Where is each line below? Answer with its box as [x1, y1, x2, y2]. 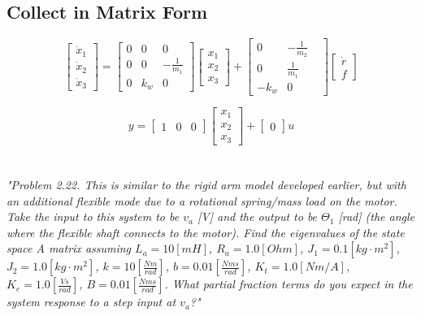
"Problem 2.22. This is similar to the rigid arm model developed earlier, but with [7, 175, 406, 193]
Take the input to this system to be [7, 208, 180, 225]
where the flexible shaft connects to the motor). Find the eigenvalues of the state [7, 223, 405, 240]
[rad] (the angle [338, 208, 415, 225]
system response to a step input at [7, 293, 176, 310]
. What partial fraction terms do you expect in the [164, 275, 413, 292]
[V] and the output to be [197, 208, 318, 225]
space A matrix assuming [7, 240, 132, 257]
